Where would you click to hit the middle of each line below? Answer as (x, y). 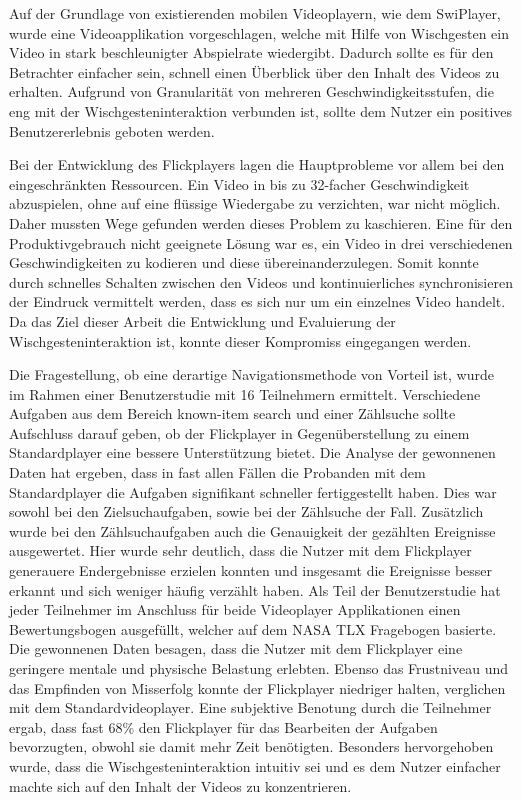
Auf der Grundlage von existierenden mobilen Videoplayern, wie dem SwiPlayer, (255, 13)
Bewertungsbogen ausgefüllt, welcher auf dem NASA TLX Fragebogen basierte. (253, 628)
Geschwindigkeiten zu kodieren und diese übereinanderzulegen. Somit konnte (244, 262)
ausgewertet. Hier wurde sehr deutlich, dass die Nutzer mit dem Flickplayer (240, 550)
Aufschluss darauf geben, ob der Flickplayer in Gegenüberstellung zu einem (239, 432)
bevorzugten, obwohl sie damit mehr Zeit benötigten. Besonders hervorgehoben (251, 746)
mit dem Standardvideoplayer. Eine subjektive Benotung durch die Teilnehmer (250, 707)
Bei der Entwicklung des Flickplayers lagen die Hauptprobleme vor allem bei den (257, 164)
